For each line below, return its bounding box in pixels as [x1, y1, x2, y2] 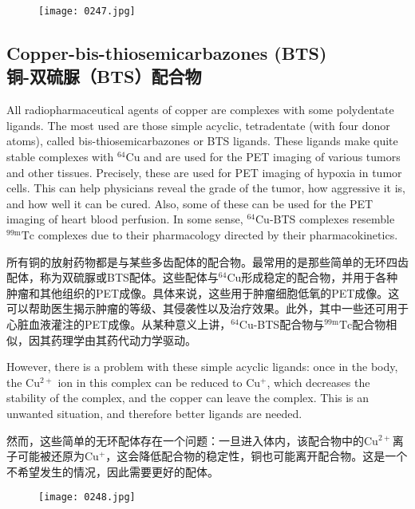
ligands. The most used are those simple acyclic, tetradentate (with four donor [6, 116, 390, 133]
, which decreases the [267, 373, 370, 390]
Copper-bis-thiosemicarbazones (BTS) [6, 41, 327, 65]
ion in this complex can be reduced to [57, 373, 243, 390]
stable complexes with [6, 148, 114, 165]
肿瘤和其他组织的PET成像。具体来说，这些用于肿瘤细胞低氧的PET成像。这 [6, 284, 400, 301]
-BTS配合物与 [253, 315, 325, 332]
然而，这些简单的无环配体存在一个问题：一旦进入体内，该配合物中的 [6, 432, 364, 448]
